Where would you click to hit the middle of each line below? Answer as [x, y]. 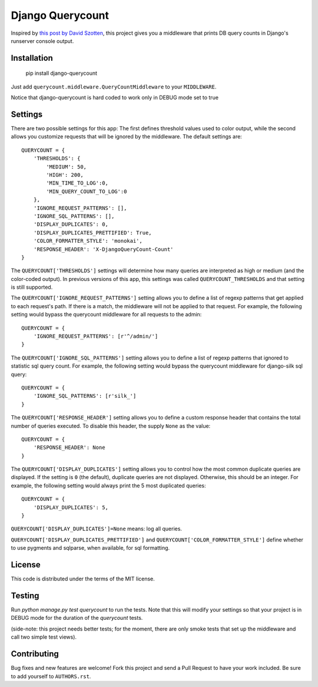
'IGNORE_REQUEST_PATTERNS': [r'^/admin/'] [96, 336]
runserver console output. [42, 41]
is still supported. [32, 287]
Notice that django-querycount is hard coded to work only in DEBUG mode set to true [115, 98]
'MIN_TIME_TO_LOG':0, [77, 183]
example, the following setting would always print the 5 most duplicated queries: [108, 485]
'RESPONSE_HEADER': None [69, 447]
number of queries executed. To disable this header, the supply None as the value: [111, 426]
